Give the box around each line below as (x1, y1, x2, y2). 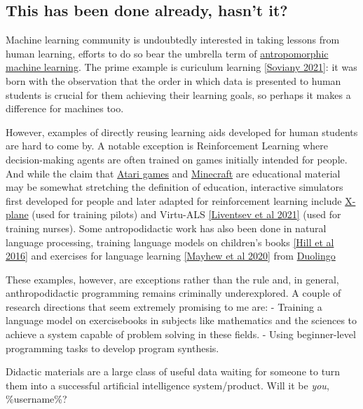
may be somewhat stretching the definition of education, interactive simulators (6, 180, 343, 194)
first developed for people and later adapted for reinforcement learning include (6, 193, 342, 208)
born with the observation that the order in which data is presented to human (6, 73, 341, 88)
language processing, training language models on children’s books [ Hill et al (6, 234, 334, 249)
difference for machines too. (6, 101, 124, 116)
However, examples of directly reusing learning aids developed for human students (6, 124, 358, 139)
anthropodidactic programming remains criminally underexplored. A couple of (6, 286, 341, 300)
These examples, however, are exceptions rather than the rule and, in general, (6, 271, 339, 286)
